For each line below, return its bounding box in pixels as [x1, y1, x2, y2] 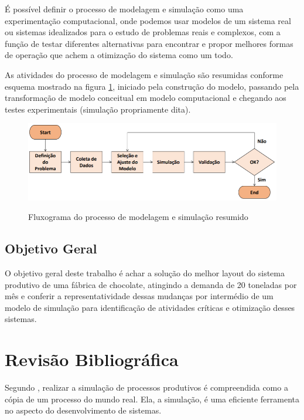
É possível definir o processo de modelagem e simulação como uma [5, 3, 244, 15]
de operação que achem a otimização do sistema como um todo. [5, 49, 233, 61]
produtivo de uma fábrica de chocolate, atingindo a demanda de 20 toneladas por [5, 278, 297, 290]
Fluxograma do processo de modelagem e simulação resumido [28, 211, 248, 223]
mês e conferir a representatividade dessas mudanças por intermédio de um [5, 290, 274, 302]
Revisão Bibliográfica [5, 347, 179, 371]
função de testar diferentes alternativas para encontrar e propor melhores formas [5, 37, 293, 49]
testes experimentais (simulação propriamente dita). [5, 103, 191, 115]
